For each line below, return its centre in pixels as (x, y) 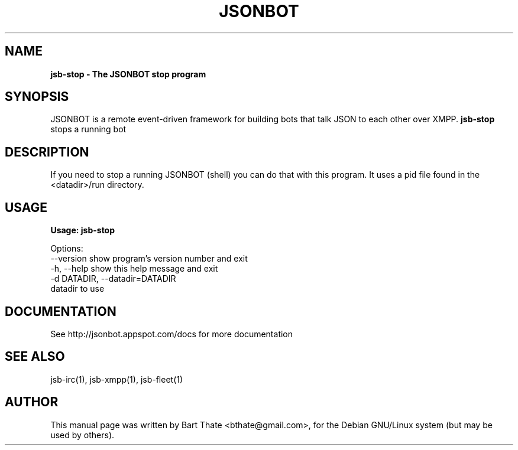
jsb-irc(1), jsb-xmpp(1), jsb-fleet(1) (117, 379)
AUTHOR (32, 402)
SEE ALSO (35, 357)
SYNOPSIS (37, 97)
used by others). (82, 435)
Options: (67, 249)
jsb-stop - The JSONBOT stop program (128, 74)
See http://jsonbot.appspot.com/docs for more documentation (172, 334)
